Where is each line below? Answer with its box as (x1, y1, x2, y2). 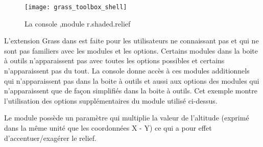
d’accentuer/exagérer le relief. (4, 132, 97, 143)
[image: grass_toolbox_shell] (25, 4, 127, 11)
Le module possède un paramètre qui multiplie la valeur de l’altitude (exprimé (4, 112, 249, 123)
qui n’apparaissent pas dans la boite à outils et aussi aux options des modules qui (4, 75, 259, 86)
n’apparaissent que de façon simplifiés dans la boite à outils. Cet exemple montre (4, 85, 257, 96)
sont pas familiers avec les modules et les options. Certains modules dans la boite (4, 45, 258, 56)
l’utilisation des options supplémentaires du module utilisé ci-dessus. (4, 95, 218, 106)
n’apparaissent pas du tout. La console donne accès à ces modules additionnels (4, 65, 250, 76)
